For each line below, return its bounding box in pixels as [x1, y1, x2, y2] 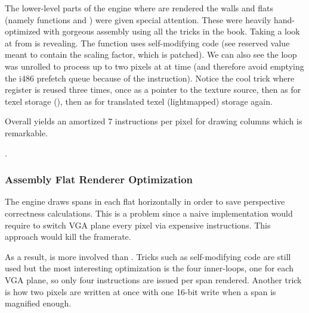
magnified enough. [5, 297, 72, 309]
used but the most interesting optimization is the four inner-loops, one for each [5, 262, 293, 274]
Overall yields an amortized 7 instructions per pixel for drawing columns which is [5, 115, 302, 127]
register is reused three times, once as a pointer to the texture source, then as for [5, 83, 301, 96]
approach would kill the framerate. [5, 230, 131, 243]
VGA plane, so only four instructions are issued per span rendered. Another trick [5, 273, 302, 286]
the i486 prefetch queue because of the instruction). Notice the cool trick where [5, 71, 295, 84]
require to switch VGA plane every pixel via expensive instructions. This [5, 218, 271, 231]
